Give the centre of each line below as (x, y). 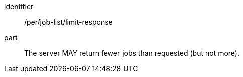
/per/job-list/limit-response (69, 22)
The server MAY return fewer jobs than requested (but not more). (132, 53)
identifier (19, 7)
